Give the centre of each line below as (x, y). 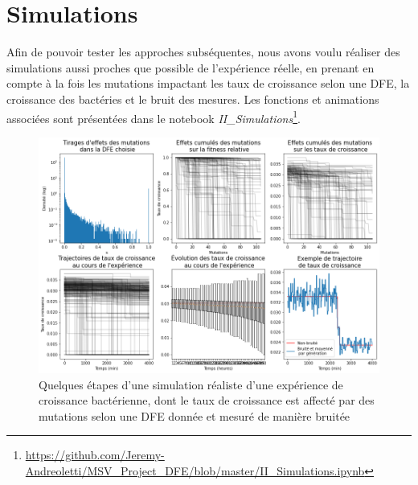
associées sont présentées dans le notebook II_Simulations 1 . (154, 117)
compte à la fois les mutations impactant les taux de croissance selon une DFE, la (208, 83)
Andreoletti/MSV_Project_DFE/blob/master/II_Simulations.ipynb (195, 471)
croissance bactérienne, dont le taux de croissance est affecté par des (207, 400)
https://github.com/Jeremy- (95, 455)
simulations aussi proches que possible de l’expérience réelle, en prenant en (191, 67)
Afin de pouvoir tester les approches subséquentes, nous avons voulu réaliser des (203, 52)
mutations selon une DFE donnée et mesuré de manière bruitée (195, 415)
